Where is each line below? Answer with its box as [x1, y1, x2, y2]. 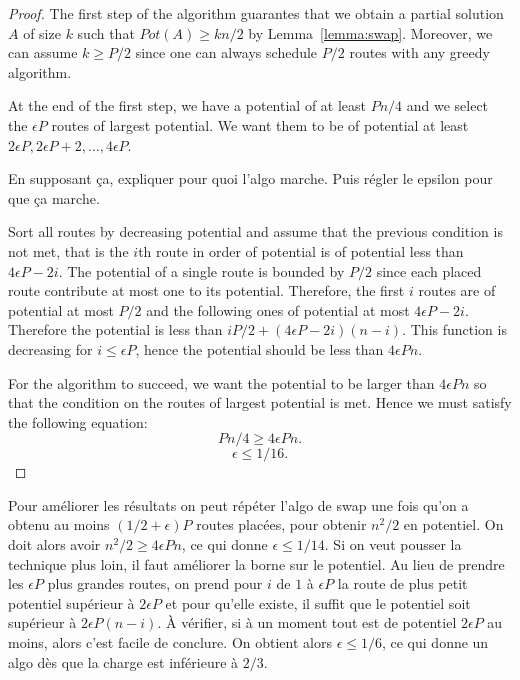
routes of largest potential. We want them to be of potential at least [51, 114, 469, 135]
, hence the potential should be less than [135, 338, 384, 359]
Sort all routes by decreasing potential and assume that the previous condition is [8, 221, 503, 242]
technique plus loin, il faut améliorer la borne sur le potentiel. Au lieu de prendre [8, 553, 505, 574]
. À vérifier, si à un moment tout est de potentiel [157, 612, 457, 633]
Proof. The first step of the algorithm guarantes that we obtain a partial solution [8, 3, 504, 23]
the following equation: [8, 411, 148, 432]
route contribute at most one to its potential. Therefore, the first [8, 280, 405, 301]
